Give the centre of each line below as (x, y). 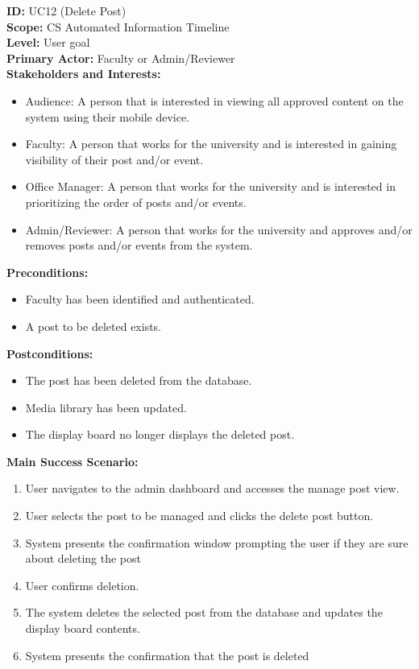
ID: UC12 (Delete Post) (66, 10)
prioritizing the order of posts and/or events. (136, 202)
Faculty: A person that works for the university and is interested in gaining (211, 144)
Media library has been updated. (106, 407)
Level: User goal (48, 42)
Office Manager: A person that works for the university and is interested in (210, 186)
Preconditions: (48, 272)
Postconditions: (50, 353)
